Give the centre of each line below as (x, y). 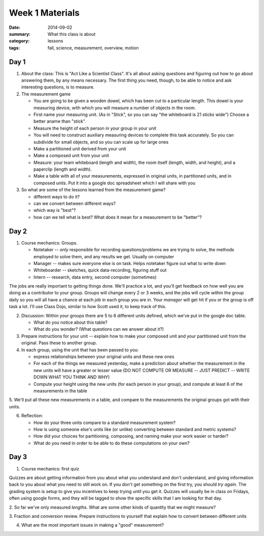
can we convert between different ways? (75, 203)
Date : (15, 27)
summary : (20, 34)
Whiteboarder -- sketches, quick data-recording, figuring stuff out (100, 270)
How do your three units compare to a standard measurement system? (105, 423)
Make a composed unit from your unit (71, 156)
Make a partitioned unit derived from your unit (80, 149)
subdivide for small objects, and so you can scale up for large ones (101, 142)
